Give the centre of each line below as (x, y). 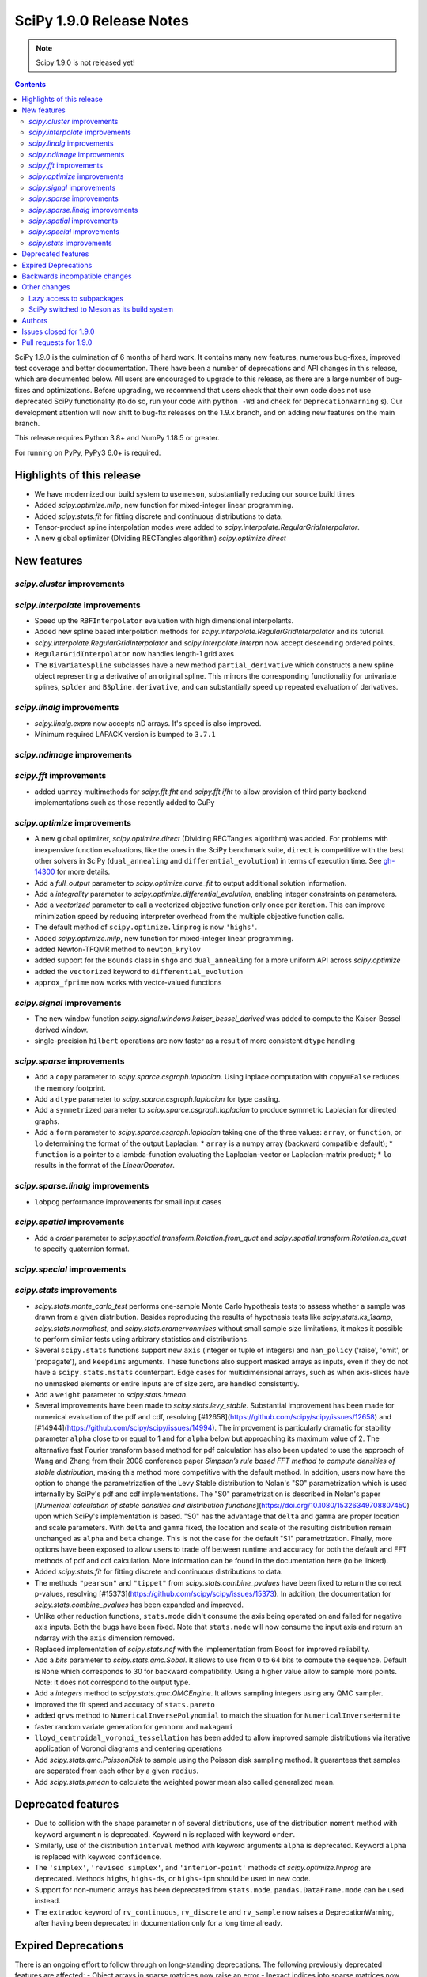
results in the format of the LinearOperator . (105, 1166)
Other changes (46, 287)
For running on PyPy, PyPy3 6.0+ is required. (88, 452)
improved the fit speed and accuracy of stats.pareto (125, 1704)
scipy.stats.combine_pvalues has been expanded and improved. (139, 1605)
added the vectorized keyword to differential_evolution (139, 971)
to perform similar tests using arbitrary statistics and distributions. (142, 1339)
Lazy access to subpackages (76, 298)
